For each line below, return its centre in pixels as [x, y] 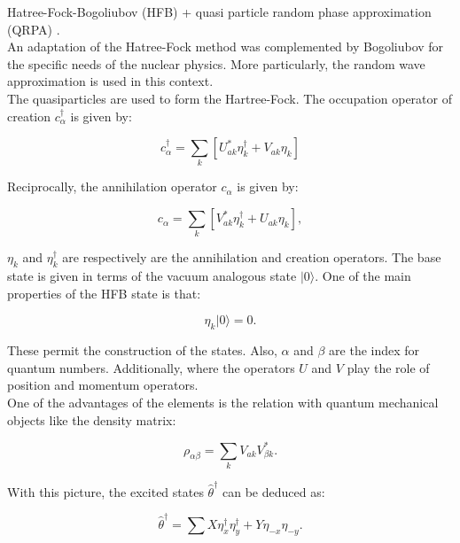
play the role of [388, 367]
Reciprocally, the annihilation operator [112, 186]
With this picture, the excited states [105, 491]
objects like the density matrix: [92, 419]
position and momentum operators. [103, 385]
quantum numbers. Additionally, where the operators [151, 367]
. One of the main [363, 276]
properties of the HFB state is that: [104, 293]
